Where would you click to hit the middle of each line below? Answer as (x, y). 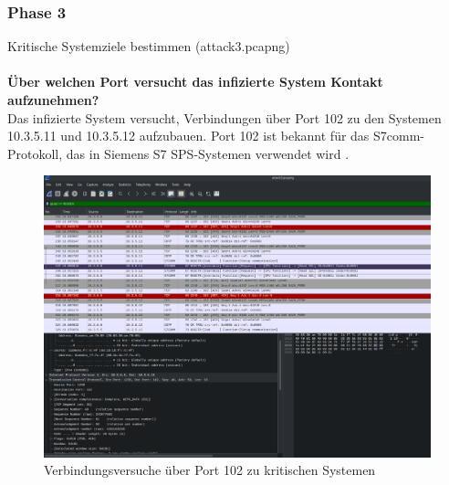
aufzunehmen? (53, 100)
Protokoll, (35, 153)
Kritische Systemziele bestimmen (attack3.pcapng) (149, 46)
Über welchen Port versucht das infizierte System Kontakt (195, 82)
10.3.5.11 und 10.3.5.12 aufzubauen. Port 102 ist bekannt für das (188, 136)
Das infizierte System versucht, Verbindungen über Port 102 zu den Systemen (224, 117)
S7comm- (399, 136)
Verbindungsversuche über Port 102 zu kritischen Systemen (210, 470)
